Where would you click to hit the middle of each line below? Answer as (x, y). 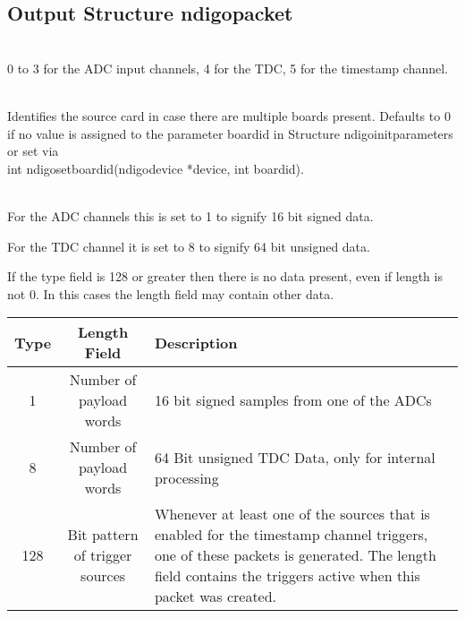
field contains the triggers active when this (287, 576)
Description (196, 342)
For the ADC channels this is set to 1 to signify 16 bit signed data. (190, 215)
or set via (33, 151)
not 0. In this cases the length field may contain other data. (171, 293)
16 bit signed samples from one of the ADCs (293, 400)
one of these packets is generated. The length (295, 555)
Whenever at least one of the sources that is (292, 514)
